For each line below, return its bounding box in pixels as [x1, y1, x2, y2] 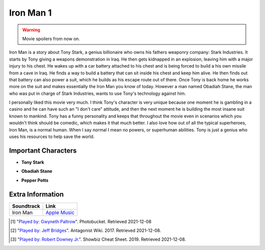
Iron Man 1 [9, 7, 52, 18]
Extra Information [9, 190, 64, 198]
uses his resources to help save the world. [9, 134, 95, 139]
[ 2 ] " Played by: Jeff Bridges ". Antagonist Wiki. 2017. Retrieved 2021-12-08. [10, 227, 161, 233]
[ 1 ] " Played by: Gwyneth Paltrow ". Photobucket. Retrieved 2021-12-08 [10, 218, 152, 225]
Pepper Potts [21, 177, 49, 183]
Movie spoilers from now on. [22, 36, 80, 42]
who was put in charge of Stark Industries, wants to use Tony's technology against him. [9, 91, 186, 96]
